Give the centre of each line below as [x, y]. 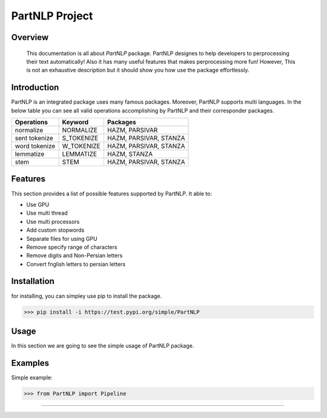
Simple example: [32, 377]
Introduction [35, 88]
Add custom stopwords [55, 230]
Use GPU [38, 204]
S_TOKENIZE [80, 138]
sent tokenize [34, 138]
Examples [30, 363]
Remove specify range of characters [72, 247]
